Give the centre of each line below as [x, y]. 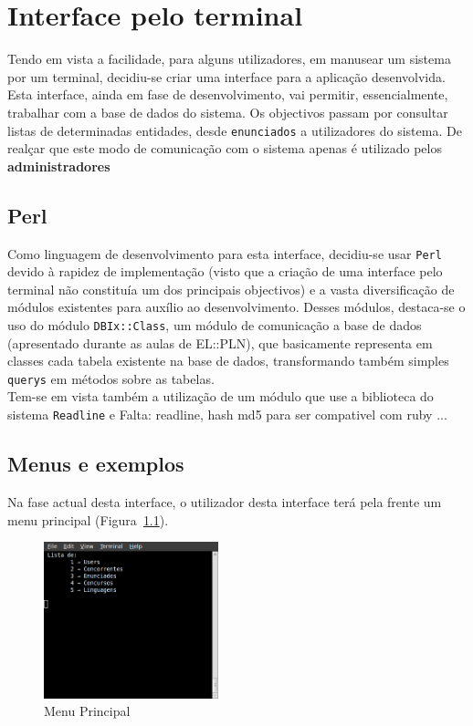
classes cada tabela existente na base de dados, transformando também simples [228, 361]
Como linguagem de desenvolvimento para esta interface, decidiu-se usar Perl [225, 253]
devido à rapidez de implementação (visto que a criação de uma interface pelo [225, 271]
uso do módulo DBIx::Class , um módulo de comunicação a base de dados [215, 324]
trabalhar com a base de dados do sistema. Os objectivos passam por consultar [228, 112]
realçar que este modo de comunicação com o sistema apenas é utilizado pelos [225, 148]
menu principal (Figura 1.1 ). [88, 519]
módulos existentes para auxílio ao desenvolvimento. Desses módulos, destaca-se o [236, 307]
